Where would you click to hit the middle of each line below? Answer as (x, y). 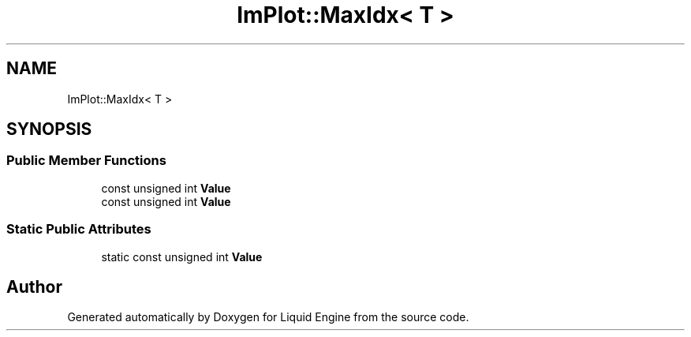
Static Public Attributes (79, 229)
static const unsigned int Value (182, 256)
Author (34, 286)
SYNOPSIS (49, 129)
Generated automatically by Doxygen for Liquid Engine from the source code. (268, 317)
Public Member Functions (86, 161)
